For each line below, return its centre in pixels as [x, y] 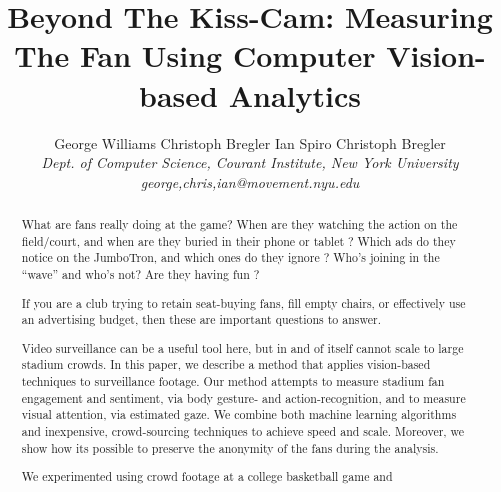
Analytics [294, 94]
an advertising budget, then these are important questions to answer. [201, 319]
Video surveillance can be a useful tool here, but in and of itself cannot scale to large [242, 347]
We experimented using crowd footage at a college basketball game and [207, 476]
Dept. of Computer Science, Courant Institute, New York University [250, 162]
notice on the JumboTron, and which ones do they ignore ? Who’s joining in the [230, 257]
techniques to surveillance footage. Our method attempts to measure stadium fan [233, 381]
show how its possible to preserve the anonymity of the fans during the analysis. [230, 447]
